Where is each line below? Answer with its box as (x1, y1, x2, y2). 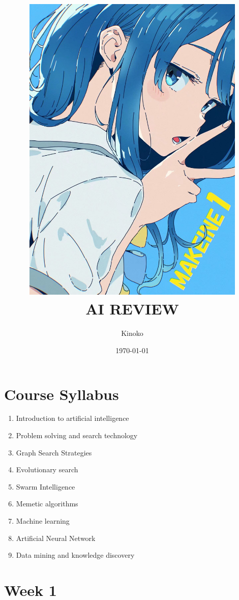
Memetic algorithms (16, 498, 78, 509)
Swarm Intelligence (16, 481, 75, 492)
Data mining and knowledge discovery (16, 550, 135, 560)
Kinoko (121, 328, 143, 338)
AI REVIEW (85, 298, 179, 319)
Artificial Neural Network (16, 532, 96, 543)
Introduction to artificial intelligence (16, 413, 129, 423)
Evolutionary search (16, 464, 78, 475)
